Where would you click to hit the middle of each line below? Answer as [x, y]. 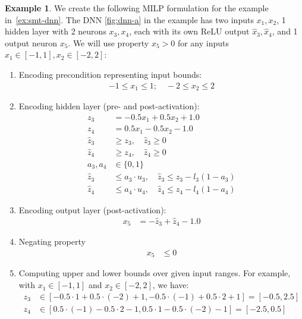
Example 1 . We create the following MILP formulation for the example [137, 8]
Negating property [52, 241]
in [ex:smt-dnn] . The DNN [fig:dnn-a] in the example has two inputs [129, 19]
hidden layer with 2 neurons [56, 31]
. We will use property [108, 42]
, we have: [171, 285]
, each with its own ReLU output [189, 31]
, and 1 [285, 31]
